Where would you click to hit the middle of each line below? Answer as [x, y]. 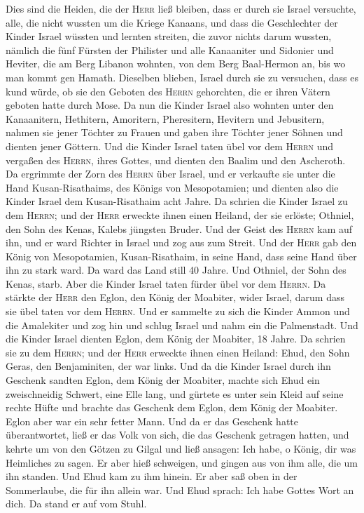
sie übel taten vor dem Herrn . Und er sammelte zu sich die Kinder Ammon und [178, 311]
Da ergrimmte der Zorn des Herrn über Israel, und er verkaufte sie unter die [170, 174]
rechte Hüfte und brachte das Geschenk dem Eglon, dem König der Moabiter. [172, 407]
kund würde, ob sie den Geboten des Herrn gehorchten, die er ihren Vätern [168, 91]
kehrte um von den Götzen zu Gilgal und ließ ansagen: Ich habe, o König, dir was [181, 448]
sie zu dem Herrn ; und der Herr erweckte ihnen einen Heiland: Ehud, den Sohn [178, 352]
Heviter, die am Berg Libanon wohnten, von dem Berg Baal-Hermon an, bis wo [176, 64]
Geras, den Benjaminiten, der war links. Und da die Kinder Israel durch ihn [168, 366]
